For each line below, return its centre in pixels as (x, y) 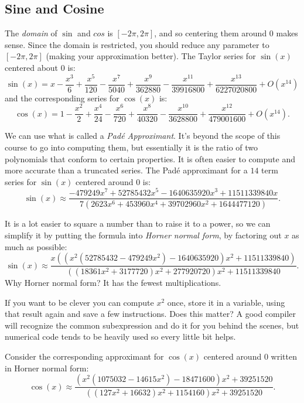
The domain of (31, 33)
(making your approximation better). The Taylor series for (151, 56)
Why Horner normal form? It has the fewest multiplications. (113, 283)
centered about (32, 67)
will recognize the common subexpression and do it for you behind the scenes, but (152, 325)
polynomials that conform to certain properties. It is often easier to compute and (150, 158)
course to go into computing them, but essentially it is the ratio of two (131, 147)
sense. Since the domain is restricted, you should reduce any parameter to (137, 44)
